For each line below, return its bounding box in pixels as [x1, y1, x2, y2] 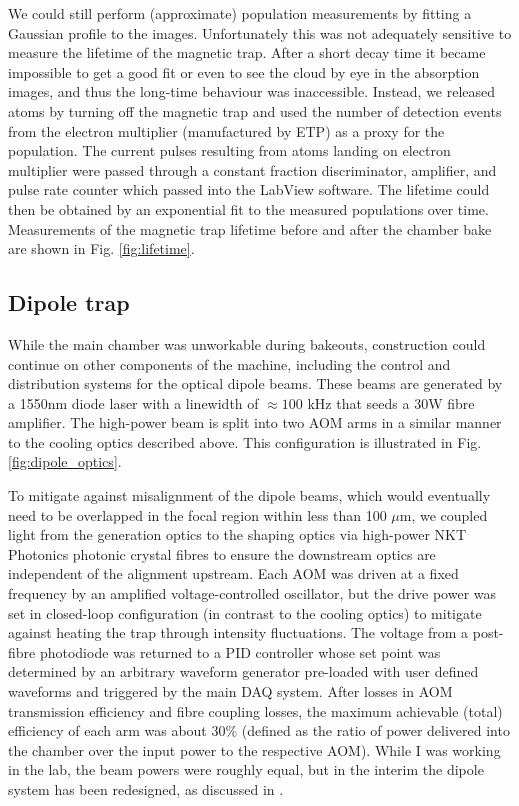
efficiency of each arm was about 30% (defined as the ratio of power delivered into [8, 720, 510, 741]
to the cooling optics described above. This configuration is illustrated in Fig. [8, 431, 482, 452]
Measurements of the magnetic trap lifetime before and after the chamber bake [8, 218, 492, 239]
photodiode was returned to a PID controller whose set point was [39, 641, 441, 662]
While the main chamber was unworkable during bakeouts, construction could [8, 333, 486, 354]
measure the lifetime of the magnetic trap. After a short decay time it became [8, 42, 486, 63]
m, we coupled [399, 504, 488, 525]
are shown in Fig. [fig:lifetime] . [8, 238, 195, 259]
